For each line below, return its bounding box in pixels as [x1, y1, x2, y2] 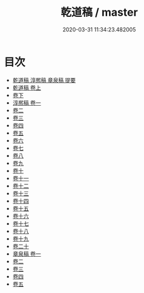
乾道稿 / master [61, 5, 138, 19]
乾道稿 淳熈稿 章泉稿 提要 [12, 76, 76, 83]
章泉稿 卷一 [12, 250, 41, 257]
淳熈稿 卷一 [12, 99, 41, 106]
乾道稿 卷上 [12, 84, 41, 91]
